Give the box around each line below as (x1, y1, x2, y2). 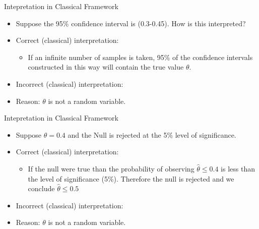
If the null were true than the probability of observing (28, 163, 195, 174)
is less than (221, 163, 255, 174)
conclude (28, 183, 55, 194)
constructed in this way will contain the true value (28, 62, 184, 72)
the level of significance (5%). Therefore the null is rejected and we (28, 173, 234, 184)
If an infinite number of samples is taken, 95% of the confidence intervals (28, 51, 253, 62)
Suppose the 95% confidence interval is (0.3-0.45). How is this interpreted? (16, 18, 246, 28)
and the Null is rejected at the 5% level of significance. (68, 129, 236, 140)
